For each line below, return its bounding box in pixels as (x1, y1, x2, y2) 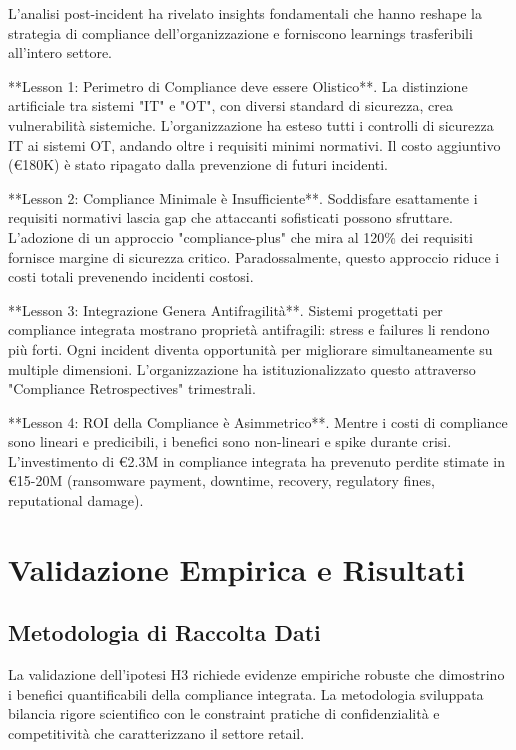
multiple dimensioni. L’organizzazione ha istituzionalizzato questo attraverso (8, 358, 476, 379)
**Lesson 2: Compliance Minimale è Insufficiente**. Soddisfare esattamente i (8, 187, 478, 208)
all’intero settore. (8, 42, 112, 63)
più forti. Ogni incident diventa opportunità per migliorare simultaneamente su (8, 338, 493, 359)
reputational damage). (8, 490, 144, 511)
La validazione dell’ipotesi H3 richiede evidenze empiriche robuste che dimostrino (8, 664, 505, 685)
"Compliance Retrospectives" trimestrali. (8, 378, 256, 399)
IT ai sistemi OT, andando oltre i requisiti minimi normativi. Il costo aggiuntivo (8, 134, 501, 155)
